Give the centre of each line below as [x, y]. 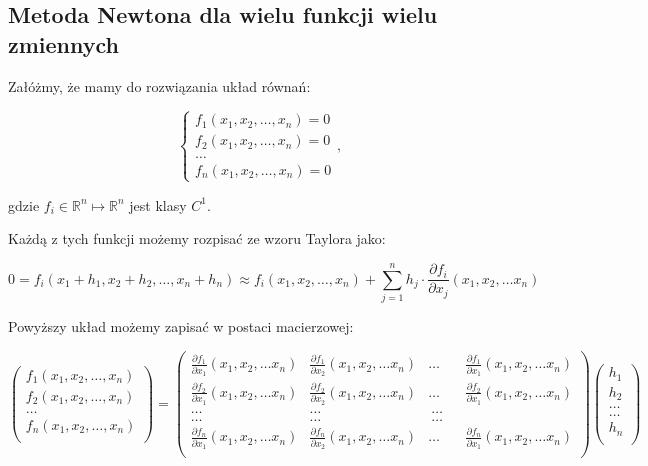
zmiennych [64, 43]
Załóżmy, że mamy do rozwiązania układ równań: [159, 85]
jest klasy [158, 204]
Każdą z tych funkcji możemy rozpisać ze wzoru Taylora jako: [197, 238]
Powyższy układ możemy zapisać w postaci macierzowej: [181, 326]
